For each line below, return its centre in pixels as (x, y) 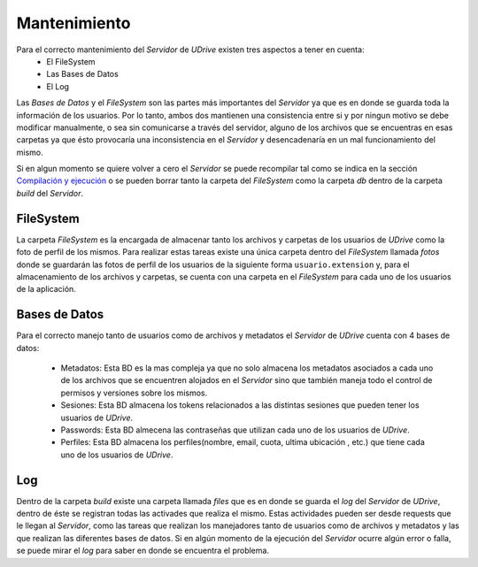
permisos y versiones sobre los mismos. (134, 393)
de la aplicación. (46, 289)
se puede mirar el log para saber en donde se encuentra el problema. (143, 551)
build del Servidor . (50, 193)
